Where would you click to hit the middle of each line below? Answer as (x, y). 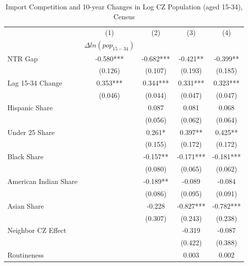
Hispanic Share (30, 107)
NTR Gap (23, 58)
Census (124, 16)
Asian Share (26, 205)
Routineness (26, 255)
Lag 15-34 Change (35, 83)
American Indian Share (42, 181)
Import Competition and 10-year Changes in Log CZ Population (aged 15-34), (124, 6)
